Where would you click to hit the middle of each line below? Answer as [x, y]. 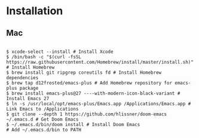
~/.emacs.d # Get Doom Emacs [42, 120]
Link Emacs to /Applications [42, 109]
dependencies [22, 78]
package [29, 88]
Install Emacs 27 [28, 99]
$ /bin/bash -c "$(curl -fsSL [44, 57]
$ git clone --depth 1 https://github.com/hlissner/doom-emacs [87, 114]
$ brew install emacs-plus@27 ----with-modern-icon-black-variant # [93, 93]
